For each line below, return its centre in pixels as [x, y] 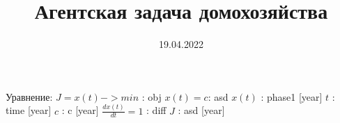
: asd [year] [201, 110]
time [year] [29, 110]
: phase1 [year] [292, 96]
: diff [156, 110]
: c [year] [80, 110]
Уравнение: [29, 96]
